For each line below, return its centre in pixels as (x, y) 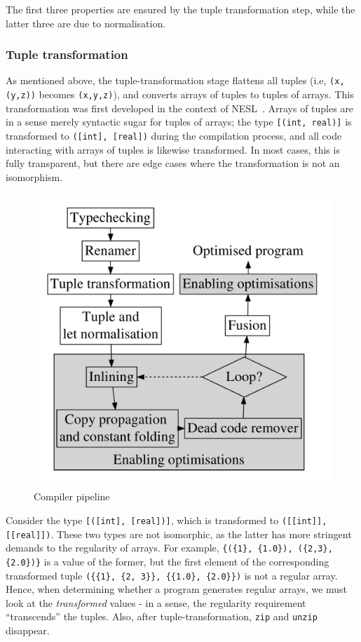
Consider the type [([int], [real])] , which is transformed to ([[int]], (166, 520)
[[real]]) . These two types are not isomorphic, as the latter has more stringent (179, 534)
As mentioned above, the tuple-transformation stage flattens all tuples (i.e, (166, 80)
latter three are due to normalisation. (86, 23)
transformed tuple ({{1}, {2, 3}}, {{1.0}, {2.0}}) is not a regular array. (172, 575)
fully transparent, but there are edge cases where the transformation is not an (173, 163)
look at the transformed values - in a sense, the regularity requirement (156, 602)
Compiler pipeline (72, 496)
